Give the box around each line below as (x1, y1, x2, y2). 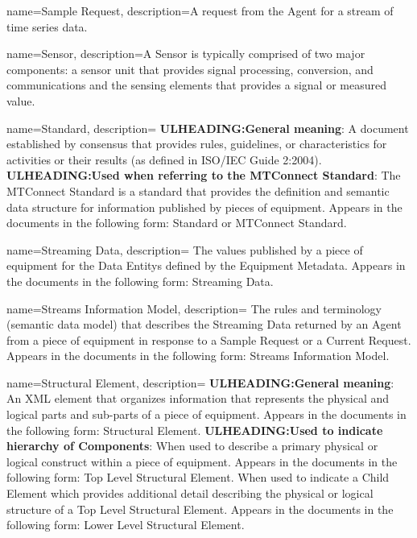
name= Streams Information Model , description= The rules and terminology (6, 300, 382, 317)
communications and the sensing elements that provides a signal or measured (6, 77, 386, 93)
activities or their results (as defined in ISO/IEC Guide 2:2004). (6, 151, 322, 168)
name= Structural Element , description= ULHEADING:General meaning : (6, 374, 394, 391)
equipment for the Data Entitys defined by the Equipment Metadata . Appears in (6, 257, 406, 274)
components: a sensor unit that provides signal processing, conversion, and (6, 60, 374, 77)
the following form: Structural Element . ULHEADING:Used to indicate (6, 421, 383, 438)
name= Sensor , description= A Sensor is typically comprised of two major (6, 45, 365, 62)
